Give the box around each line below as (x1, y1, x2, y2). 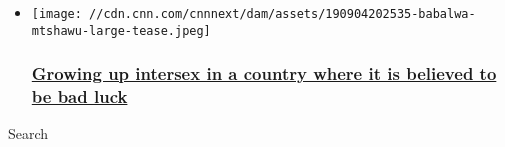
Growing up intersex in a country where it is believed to (31, 61, 497, 86)
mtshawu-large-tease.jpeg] (31, 23, 211, 38)
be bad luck (31, 84, 128, 109)
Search (8, 123, 49, 144)
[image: (31, 7, 82, 21)
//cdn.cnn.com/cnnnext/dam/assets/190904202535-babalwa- (89, 7, 476, 21)
